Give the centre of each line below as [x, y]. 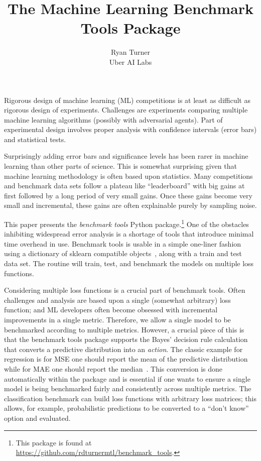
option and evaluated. [37, 418]
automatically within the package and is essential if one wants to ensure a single [127, 378]
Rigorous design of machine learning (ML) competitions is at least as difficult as [127, 100]
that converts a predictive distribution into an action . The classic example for [123, 349]
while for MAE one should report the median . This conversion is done [113, 369]
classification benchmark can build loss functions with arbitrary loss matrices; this [130, 398]
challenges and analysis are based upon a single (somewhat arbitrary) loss [117, 300]
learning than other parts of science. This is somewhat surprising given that [120, 166]
